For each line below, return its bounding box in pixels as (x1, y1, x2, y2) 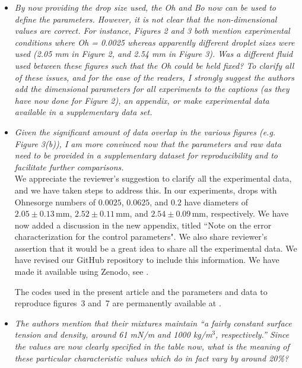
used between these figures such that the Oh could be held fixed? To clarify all (14, 59, 294, 71)
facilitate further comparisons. (14, 160, 124, 173)
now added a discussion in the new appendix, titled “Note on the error (14, 218, 272, 231)
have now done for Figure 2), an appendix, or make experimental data (14, 94, 269, 106)
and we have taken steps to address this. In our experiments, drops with (14, 183, 277, 196)
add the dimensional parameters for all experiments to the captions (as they (14, 83, 290, 95)
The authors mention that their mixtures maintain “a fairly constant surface (14, 316, 292, 329)
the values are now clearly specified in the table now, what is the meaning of (14, 340, 290, 353)
